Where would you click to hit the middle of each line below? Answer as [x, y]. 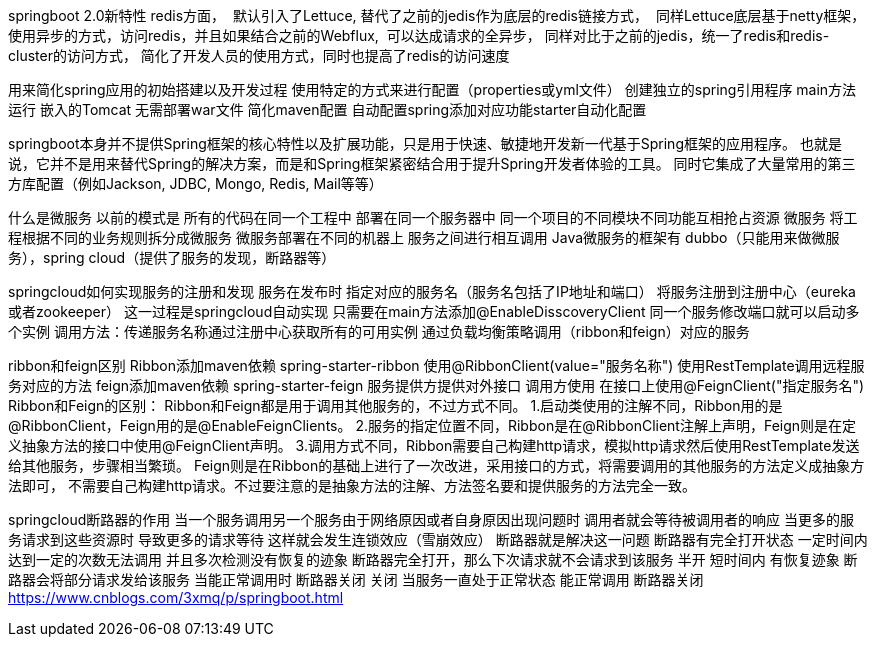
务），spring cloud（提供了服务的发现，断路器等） [172, 257]
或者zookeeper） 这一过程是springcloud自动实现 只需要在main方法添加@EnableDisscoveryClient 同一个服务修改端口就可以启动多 [434, 311]
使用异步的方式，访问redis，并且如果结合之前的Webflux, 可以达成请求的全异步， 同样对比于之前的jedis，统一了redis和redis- [419, 35]
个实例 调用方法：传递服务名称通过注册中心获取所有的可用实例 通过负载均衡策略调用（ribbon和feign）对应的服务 [379, 331]
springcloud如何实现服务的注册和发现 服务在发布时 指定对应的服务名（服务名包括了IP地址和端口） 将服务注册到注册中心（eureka [432, 291]
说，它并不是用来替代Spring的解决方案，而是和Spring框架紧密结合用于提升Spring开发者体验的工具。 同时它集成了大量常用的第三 [432, 163]
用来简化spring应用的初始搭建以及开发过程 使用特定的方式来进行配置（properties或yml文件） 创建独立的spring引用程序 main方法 [432, 89]
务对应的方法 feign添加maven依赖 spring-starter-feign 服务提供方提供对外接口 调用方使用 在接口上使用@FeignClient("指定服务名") [436, 385]
